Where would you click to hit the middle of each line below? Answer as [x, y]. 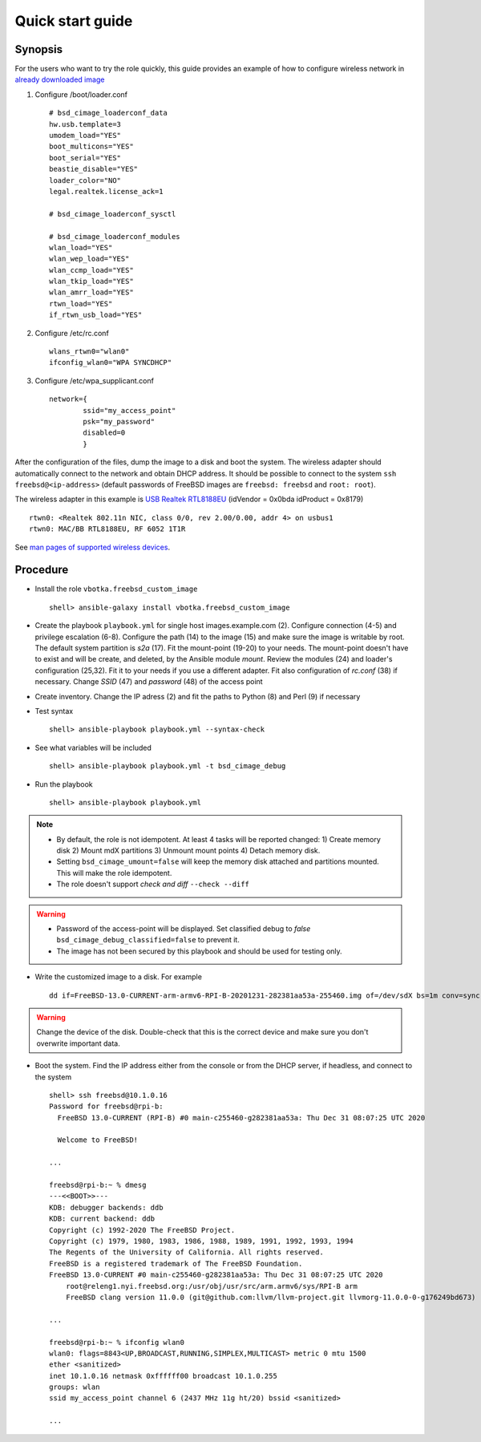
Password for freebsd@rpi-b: [106, 1106]
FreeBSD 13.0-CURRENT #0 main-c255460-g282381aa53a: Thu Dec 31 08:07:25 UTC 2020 [216, 1275]
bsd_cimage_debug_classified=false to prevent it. [148, 940]
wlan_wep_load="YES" [89, 259]
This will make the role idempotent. [114, 873]
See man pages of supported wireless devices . [93, 547]
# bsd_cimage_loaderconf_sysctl [113, 214]
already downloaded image [60, 79]
